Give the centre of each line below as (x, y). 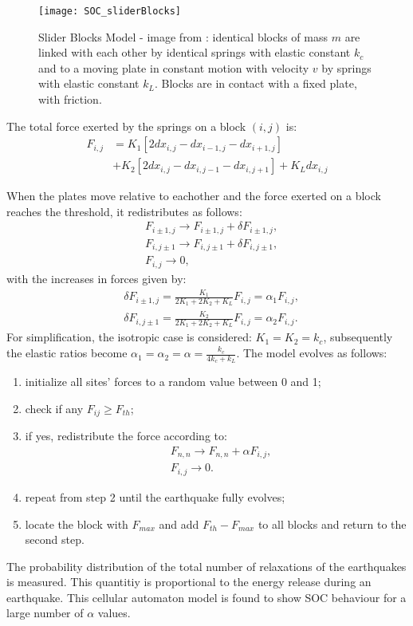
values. (114, 613)
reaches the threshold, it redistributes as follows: (124, 211)
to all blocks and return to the (332, 524)
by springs (346, 67)
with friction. (70, 99)
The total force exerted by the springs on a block (126, 126)
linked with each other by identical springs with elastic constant (195, 52)
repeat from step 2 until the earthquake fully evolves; (155, 496)
